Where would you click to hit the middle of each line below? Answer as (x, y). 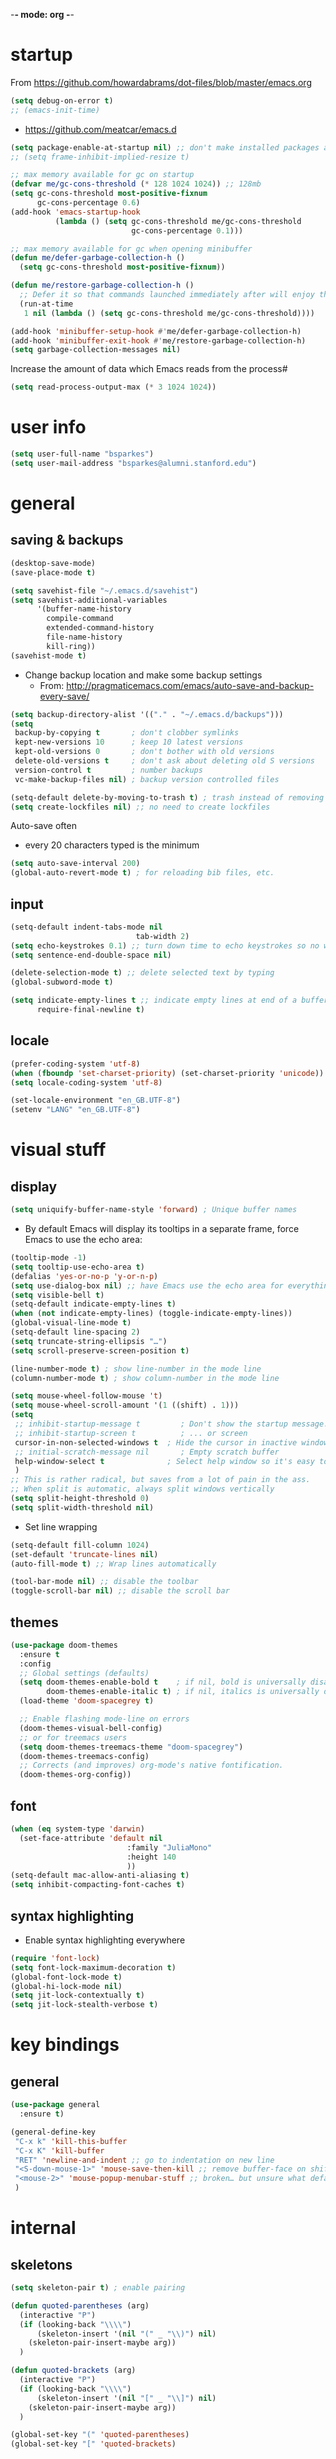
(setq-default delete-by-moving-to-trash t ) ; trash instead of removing (167, 797)
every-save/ (64, 696)
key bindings (65, 2045)
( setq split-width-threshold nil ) (82, 1507)
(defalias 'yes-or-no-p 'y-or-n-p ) (84, 1276)
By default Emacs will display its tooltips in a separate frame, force (162, 1228)
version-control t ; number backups (108, 770)
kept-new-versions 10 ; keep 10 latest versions (129, 742)
